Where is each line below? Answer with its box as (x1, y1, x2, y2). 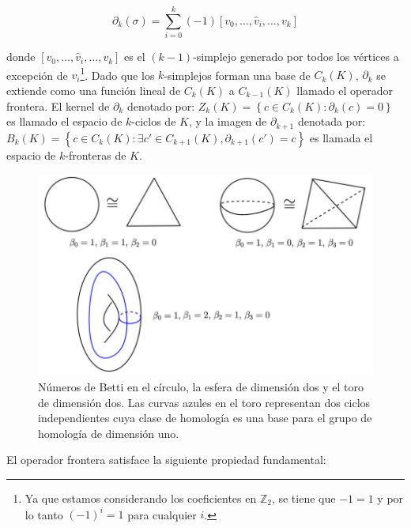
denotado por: (126, 97, 195, 114)
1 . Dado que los (80, 64, 155, 83)
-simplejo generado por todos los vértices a (193, 48, 399, 65)
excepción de (6, 66, 68, 83)
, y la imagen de (188, 113, 267, 130)
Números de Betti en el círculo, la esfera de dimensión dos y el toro (38, 378, 364, 394)
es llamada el (309, 129, 373, 145)
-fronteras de (65, 146, 126, 163)
